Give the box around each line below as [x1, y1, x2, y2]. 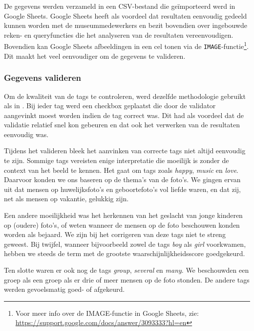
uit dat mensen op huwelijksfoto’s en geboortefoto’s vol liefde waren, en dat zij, [4, 184, 241, 194]
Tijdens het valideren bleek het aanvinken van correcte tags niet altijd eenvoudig [4, 145, 246, 156]
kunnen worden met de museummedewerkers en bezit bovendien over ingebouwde [4, 20, 248, 30]
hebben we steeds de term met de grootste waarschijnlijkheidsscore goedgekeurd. [4, 248, 245, 259]
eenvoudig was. [4, 129, 49, 139]
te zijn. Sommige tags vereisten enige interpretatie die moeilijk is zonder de [4, 155, 229, 165]
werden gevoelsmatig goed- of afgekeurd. [4, 284, 125, 294]
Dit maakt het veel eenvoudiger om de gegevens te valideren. [4, 50, 186, 61]
